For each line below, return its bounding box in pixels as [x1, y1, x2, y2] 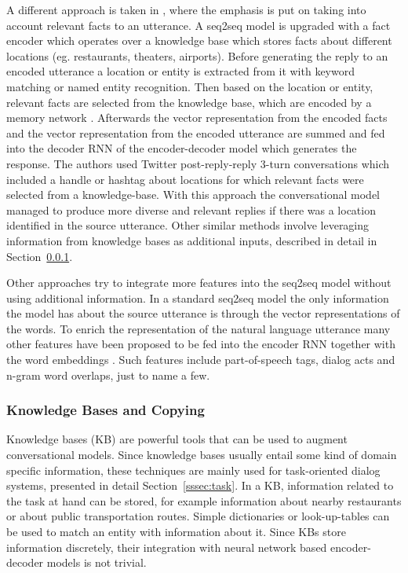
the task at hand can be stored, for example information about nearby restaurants [6, 492, 402, 509]
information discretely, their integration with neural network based [6, 538, 327, 555]
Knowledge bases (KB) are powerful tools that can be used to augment [6, 431, 348, 447]
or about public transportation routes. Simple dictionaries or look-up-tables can [6, 508, 390, 524]
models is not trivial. [46, 554, 147, 571]
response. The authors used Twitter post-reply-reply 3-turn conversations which [6, 155, 390, 171]
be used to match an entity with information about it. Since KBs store [6, 523, 346, 540]
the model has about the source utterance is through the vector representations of [6, 305, 400, 321]
